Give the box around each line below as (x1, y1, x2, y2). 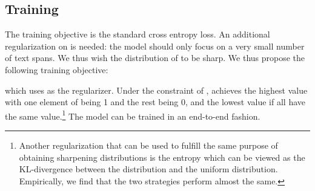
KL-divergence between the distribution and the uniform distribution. (19, 163, 278, 175)
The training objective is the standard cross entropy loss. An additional (5, 28, 270, 40)
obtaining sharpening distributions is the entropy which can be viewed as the (19, 151, 305, 163)
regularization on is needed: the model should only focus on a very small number (5, 39, 305, 52)
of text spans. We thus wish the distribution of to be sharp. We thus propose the (5, 51, 305, 64)
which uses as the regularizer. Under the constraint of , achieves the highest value (5, 83, 308, 96)
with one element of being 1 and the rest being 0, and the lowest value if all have (5, 95, 305, 108)
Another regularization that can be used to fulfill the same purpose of (19, 139, 278, 152)
